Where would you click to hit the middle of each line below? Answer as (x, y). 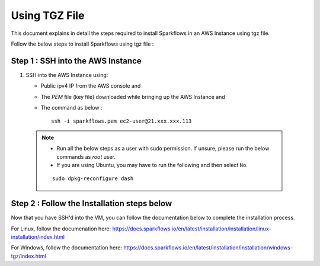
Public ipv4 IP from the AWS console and (91, 86)
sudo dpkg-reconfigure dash (93, 179)
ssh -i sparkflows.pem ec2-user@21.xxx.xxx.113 (121, 121)
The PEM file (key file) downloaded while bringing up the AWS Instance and (133, 97)
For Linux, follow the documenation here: (61, 229)
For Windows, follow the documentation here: (67, 248)
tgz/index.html (29, 256)
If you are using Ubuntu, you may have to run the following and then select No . (152, 165)
